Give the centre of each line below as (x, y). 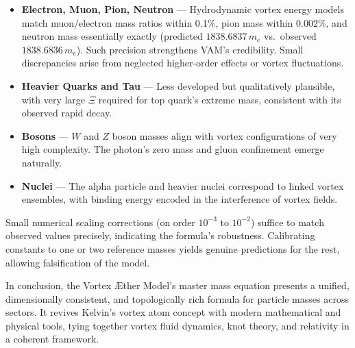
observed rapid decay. (67, 113)
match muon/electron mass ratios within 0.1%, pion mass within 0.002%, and (184, 22)
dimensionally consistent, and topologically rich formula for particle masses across (177, 298)
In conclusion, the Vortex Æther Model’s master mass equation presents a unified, (177, 285)
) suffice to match (287, 222)
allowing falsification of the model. (78, 262)
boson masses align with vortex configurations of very (224, 135)
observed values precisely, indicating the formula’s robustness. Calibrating (160, 235)
